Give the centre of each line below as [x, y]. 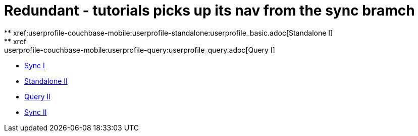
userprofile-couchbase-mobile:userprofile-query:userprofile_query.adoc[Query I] [140, 50]
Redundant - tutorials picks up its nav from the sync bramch [210, 11]
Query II [37, 96]
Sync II [36, 112]
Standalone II [46, 81]
